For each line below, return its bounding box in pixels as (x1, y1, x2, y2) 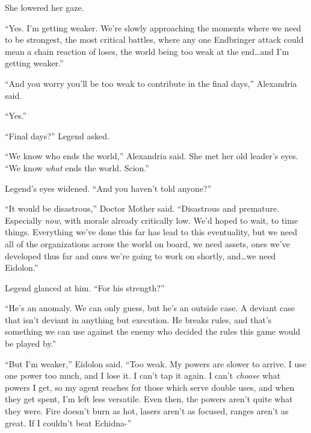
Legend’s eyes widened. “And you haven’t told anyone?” (5, 182, 212, 194)
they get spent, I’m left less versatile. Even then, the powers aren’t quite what (5, 393, 293, 405)
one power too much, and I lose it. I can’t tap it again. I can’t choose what (5, 369, 281, 382)
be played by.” (5, 337, 57, 350)
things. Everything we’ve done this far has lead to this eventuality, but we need (5, 226, 297, 238)
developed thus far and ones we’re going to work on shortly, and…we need (5, 249, 276, 262)
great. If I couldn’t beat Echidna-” (5, 416, 132, 429)
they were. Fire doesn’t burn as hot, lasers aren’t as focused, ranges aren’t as (5, 405, 289, 417)
